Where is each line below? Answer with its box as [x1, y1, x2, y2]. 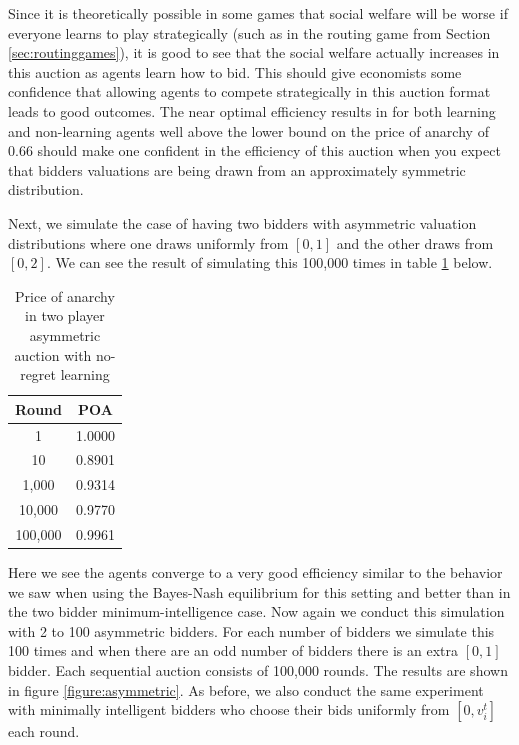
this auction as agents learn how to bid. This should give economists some [8, 61, 462, 82]
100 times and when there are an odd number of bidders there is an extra [8, 640, 459, 661]
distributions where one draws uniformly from [8, 232, 289, 253]
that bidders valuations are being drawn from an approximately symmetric [8, 159, 466, 180]
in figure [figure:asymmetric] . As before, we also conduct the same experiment [8, 679, 484, 700]
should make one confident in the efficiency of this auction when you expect [37, 140, 501, 161]
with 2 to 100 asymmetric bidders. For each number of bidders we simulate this [8, 620, 495, 641]
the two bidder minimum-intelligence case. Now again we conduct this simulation [8, 601, 505, 622]
